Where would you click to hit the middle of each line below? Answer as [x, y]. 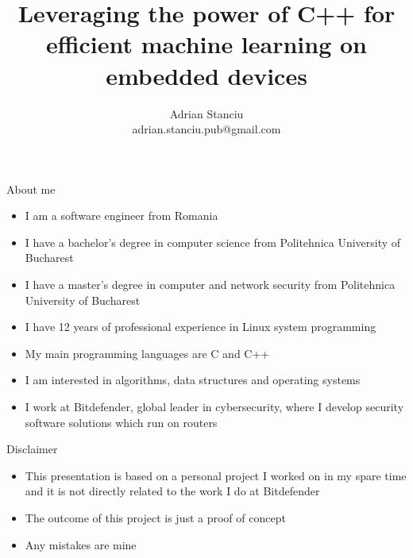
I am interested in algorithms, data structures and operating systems [193, 380]
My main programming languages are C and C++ [147, 353]
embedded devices [206, 75]
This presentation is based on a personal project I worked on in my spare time [216, 475]
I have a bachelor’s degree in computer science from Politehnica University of [213, 242]
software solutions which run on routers [121, 422]
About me [31, 189]
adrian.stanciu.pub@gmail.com [206, 129]
